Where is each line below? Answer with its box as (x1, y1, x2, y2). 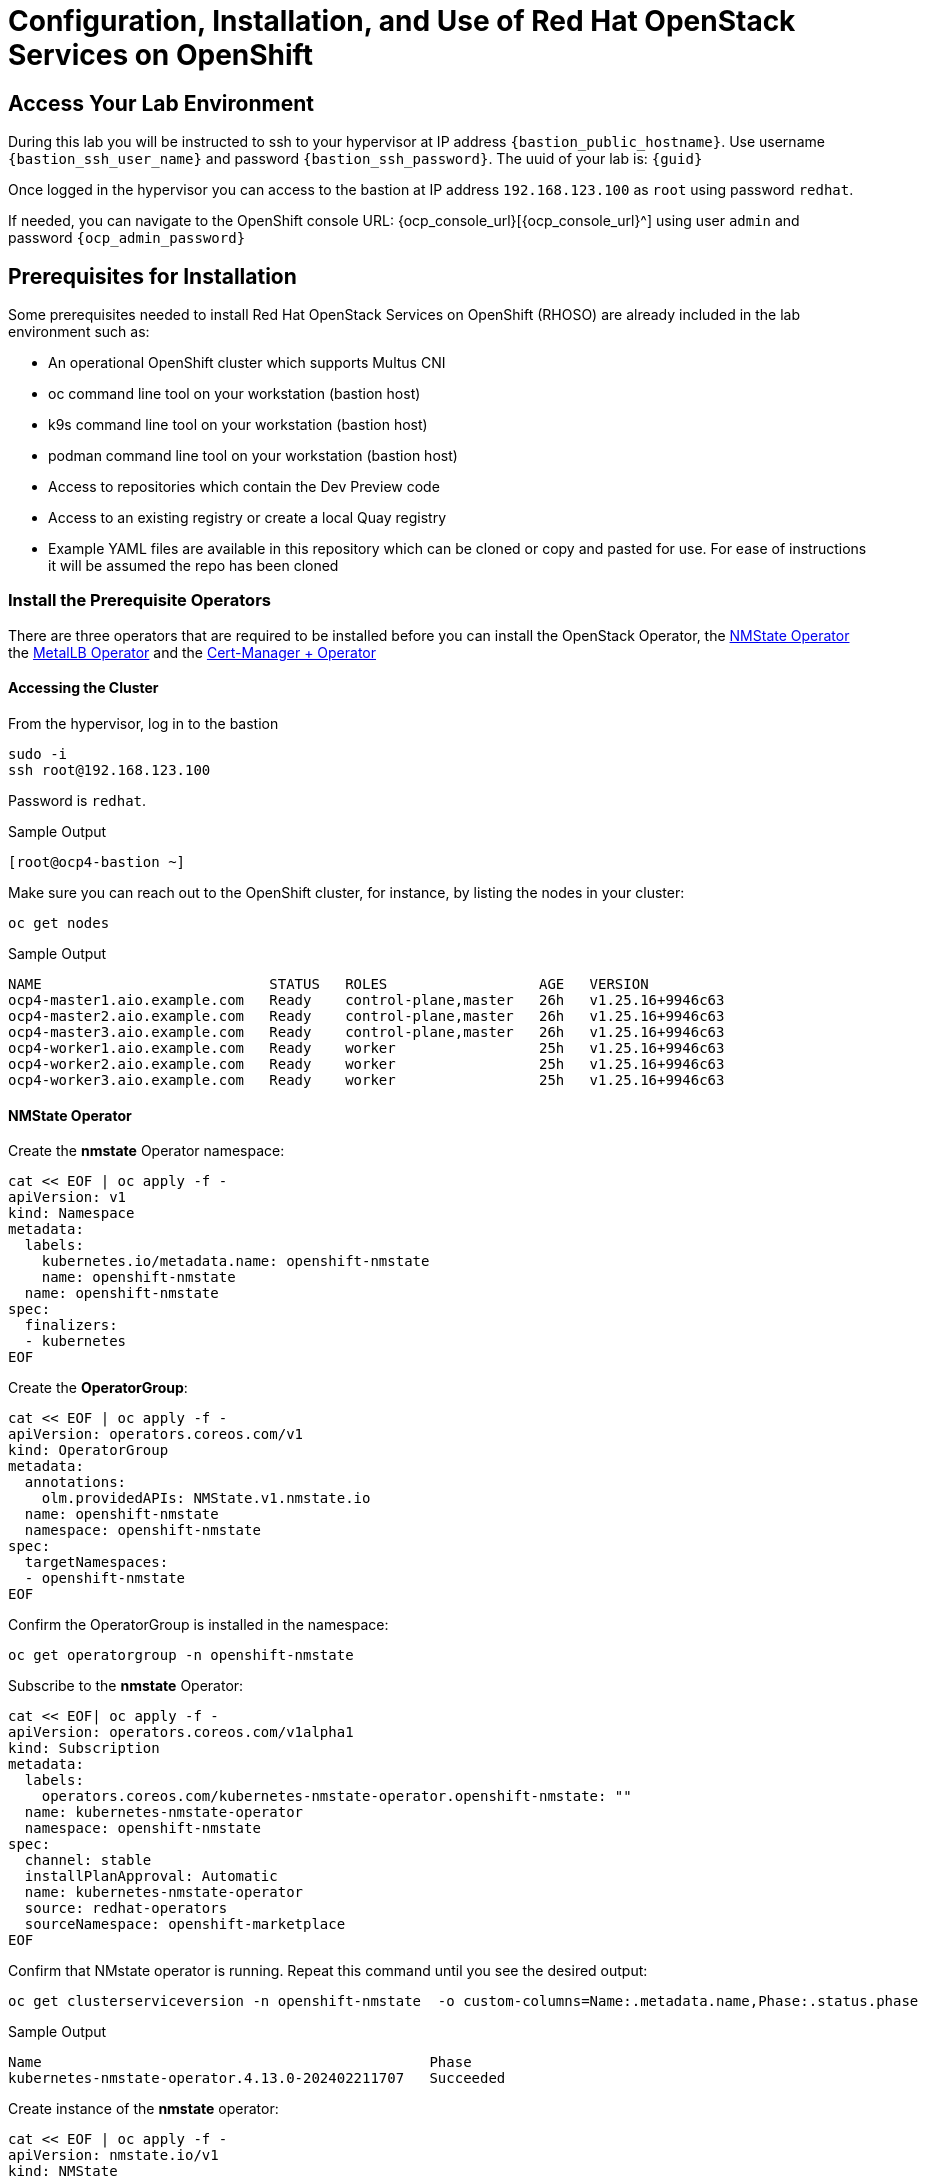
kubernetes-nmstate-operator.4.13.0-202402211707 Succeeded (8, 2070, 506, 2087)
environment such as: (8, 323, 150, 341)
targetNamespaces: (24, 1554, 169, 1571)
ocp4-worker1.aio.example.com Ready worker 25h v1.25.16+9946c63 (8, 1039, 725, 1056)
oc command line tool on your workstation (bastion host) (48, 385, 421, 403)
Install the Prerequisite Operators (8, 590, 271, 611)
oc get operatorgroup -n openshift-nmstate (8, 1647, 354, 1664)
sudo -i (8, 745, 68, 762)
